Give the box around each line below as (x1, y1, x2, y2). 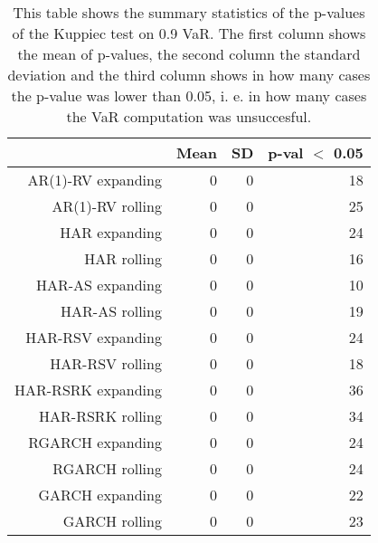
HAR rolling (84, 248, 162, 269)
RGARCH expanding (28, 432, 162, 452)
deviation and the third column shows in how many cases (7, 64, 371, 85)
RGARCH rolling (52, 458, 162, 479)
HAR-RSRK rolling (39, 405, 162, 426)
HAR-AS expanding (36, 274, 162, 295)
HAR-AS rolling (61, 300, 162, 321)
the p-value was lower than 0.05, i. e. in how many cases (11, 85, 367, 106)
